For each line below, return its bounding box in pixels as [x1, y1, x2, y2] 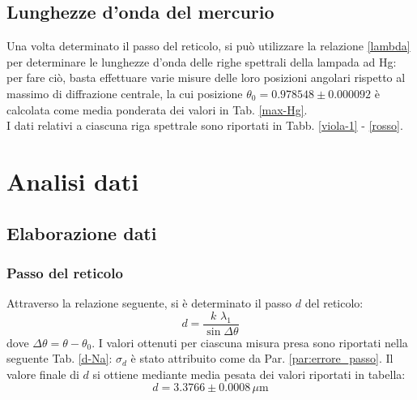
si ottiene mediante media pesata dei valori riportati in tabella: [92, 365, 406, 382]
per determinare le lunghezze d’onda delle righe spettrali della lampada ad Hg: [6, 53, 397, 70]
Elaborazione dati [6, 220, 157, 245]
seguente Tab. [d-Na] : [6, 350, 113, 367]
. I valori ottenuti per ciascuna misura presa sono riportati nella [91, 333, 408, 351]
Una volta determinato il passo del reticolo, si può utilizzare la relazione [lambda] [6, 37, 411, 54]
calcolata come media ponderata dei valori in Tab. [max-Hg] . [6, 101, 308, 118]
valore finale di [6, 365, 79, 382]
